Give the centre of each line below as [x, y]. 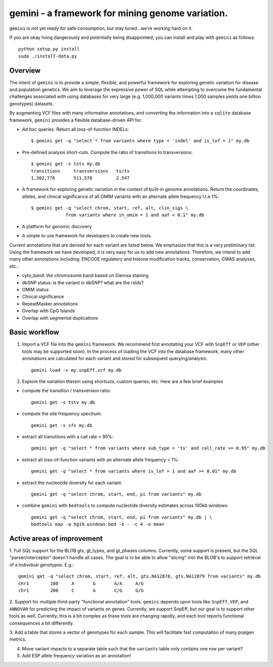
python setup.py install [49, 49]
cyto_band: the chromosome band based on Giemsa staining [85, 276]
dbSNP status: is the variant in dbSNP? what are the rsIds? [83, 282]
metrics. [18, 639]
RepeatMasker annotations [50, 303]
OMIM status [35, 290]
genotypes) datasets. [32, 104]
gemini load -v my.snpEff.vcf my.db [76, 370]
